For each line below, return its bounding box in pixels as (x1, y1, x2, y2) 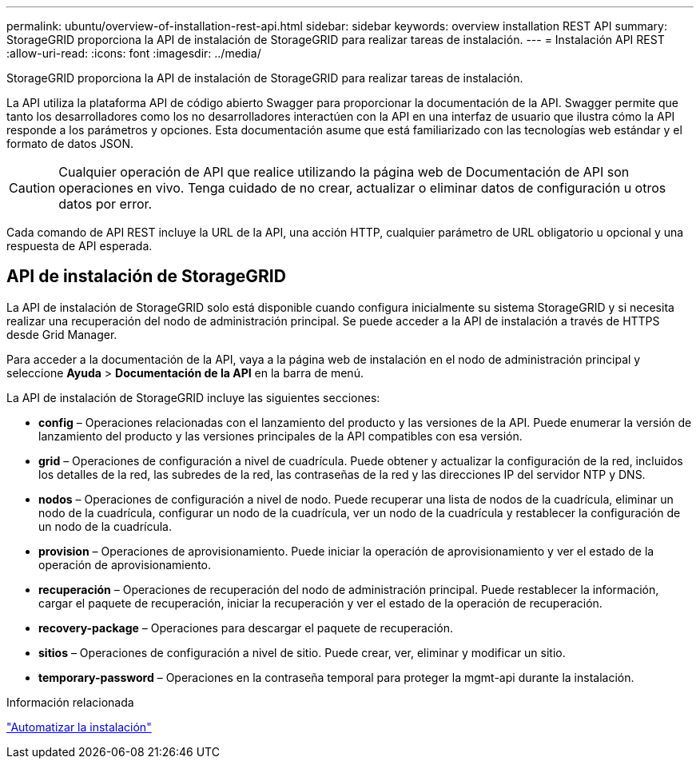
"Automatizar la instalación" (6, 719, 152, 734)
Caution (9, 180, 56, 196)
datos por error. (58, 196, 153, 212)
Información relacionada (6, 695, 134, 709)
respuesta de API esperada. (6, 239, 153, 253)
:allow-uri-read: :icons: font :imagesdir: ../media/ (6, 46, 261, 60)
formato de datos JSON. (6, 137, 134, 150)
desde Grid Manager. (6, 327, 117, 341)
